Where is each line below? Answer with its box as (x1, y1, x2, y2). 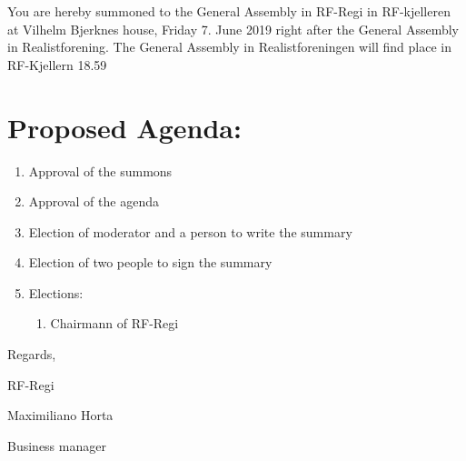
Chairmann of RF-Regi (50, 314, 179, 333)
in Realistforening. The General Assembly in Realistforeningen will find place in (7, 37, 451, 56)
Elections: (28, 283, 84, 302)
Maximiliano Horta (7, 406, 114, 425)
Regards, (7, 345, 56, 364)
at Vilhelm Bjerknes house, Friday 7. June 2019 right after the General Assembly (7, 19, 460, 38)
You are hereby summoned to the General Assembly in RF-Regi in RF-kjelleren (7, 2, 451, 20)
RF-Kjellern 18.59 (7, 55, 107, 74)
